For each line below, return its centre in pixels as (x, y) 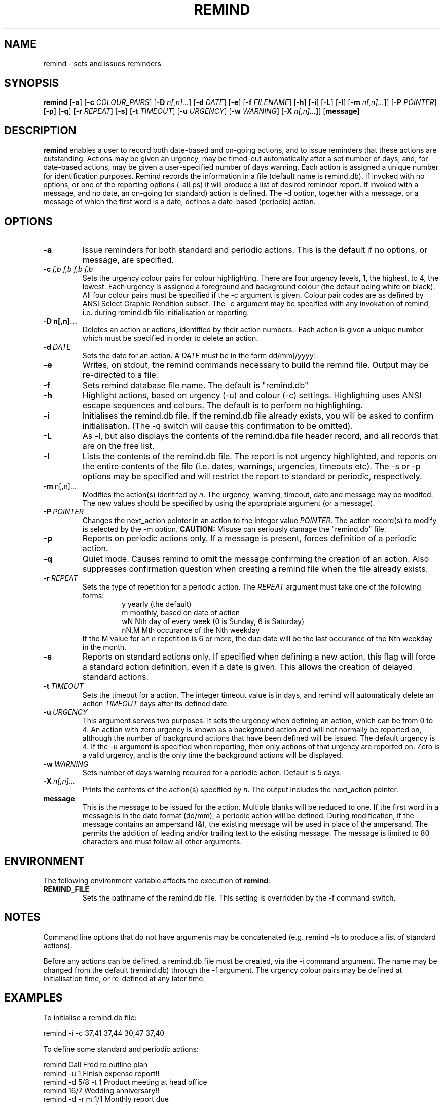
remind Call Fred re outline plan (96, 1064)
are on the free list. (118, 446)
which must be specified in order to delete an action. (170, 338)
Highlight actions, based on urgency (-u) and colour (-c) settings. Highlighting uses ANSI (252, 395)
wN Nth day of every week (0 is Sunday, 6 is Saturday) (213, 621)
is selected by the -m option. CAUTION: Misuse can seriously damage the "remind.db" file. (234, 529)
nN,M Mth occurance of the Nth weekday (191, 630)
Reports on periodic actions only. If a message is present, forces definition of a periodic (249, 539)
